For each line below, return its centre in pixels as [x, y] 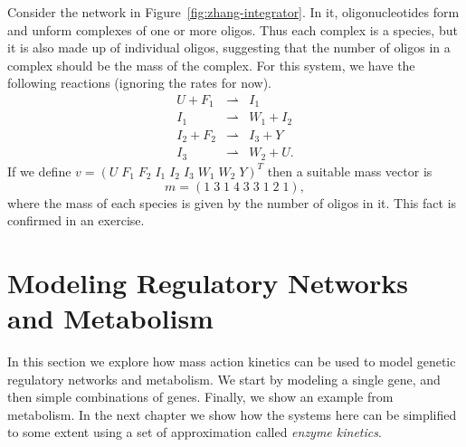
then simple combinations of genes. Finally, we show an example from [200, 397]
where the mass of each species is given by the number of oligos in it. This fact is [232, 202]
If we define [39, 171]
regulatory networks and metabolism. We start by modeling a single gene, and [224, 379]
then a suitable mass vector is [350, 171]
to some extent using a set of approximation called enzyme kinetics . [195, 432]
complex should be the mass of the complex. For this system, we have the [211, 65]
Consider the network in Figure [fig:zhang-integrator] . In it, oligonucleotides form [233, 12]
